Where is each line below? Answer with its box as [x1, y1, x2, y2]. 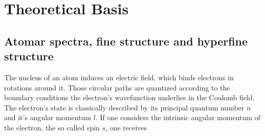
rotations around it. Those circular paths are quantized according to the [4, 82, 230, 93]
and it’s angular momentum [4, 112, 92, 123]
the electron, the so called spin [4, 122, 100, 132]
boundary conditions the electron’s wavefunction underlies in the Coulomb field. [4, 92, 255, 103]
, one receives [105, 122, 147, 132]
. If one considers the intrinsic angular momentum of [95, 112, 260, 123]
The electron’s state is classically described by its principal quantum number [4, 102, 245, 112]
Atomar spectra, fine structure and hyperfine [4, 33, 248, 49]
